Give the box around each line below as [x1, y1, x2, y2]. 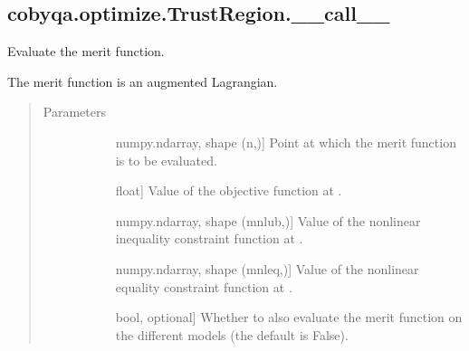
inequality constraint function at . [115, 229, 303, 248]
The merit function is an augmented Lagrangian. [7, 71, 278, 90]
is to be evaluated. [115, 150, 217, 169]
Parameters [43, 102, 106, 121]
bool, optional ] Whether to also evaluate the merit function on [115, 308, 463, 327]
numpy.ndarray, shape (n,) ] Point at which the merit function [115, 132, 456, 151]
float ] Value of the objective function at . [115, 181, 342, 200]
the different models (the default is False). [115, 325, 349, 344]
